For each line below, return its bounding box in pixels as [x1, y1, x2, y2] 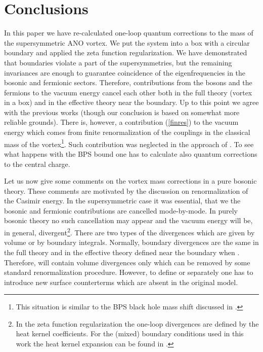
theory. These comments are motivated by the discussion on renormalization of [4, 185, 248, 196]
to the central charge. [4, 158, 70, 169]
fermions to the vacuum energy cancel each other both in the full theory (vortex [4, 87, 252, 97]
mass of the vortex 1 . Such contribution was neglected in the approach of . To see [4, 137, 254, 149]
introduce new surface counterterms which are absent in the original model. [4, 276, 238, 287]
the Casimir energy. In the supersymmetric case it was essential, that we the [4, 195, 241, 206]
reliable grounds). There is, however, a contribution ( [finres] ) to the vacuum [4, 117, 239, 127]
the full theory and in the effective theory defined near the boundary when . [4, 247, 240, 257]
